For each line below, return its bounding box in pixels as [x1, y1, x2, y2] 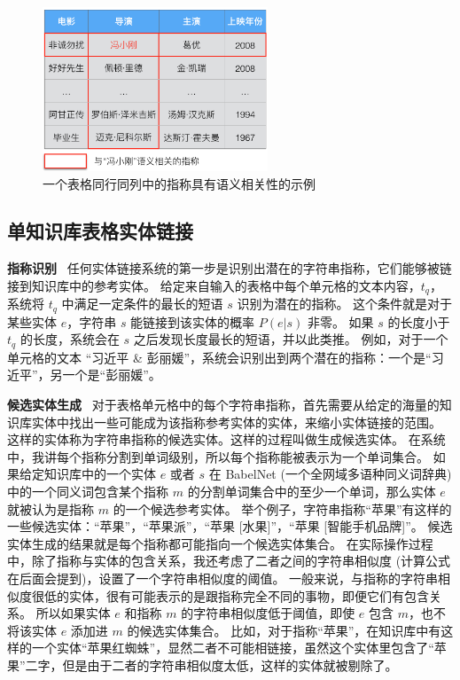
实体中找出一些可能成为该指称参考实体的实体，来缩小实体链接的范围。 [31, 412, 441, 431]
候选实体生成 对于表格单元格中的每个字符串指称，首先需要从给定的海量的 [7, 395, 440, 414]
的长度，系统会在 [19, 330, 120, 348]
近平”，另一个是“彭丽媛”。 [7, 365, 161, 384]
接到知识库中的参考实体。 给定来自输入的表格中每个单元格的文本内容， [7, 276, 421, 294]
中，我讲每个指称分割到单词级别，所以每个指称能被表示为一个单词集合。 [7, 447, 429, 465]
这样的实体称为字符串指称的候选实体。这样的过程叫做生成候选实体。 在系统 [7, 430, 446, 449]
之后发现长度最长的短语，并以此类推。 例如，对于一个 [133, 330, 448, 348]
